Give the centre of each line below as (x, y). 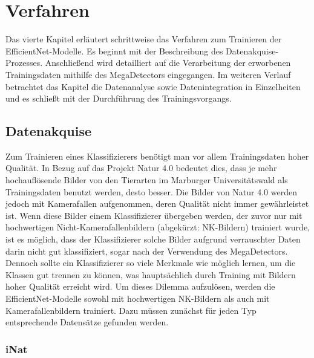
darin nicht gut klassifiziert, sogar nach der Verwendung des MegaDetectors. (147, 251)
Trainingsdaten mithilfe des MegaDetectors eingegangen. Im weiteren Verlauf (148, 74)
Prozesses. (24, 63)
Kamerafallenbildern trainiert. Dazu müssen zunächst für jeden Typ (131, 310)
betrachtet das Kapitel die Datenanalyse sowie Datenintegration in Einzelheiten (153, 86)
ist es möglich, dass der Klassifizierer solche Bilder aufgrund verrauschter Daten (153, 239)
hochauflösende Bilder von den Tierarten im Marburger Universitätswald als (147, 180)
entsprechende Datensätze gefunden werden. (87, 322)
